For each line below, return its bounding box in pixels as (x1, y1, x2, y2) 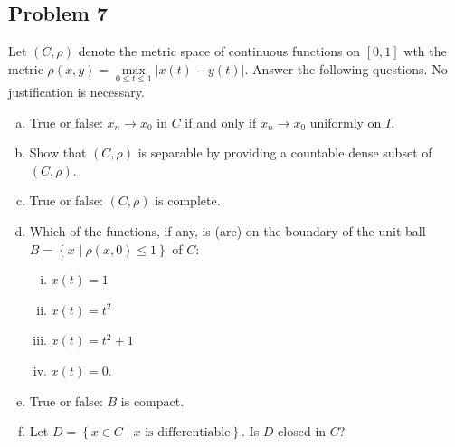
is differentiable (145, 426, 231, 440)
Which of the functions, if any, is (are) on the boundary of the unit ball (29, 221, 426, 240)
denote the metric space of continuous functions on (78, 42, 361, 61)
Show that (29, 143, 87, 162)
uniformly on (309, 112, 382, 131)
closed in (278, 422, 327, 441)
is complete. (155, 191, 221, 210)
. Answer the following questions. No (244, 59, 448, 78)
